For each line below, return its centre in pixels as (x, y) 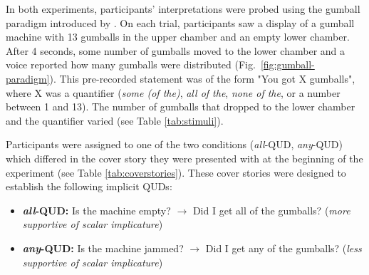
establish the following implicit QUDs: (89, 186)
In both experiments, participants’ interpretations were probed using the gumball (183, 9)
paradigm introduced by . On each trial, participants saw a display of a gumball (180, 22)
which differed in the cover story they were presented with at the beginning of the (184, 158)
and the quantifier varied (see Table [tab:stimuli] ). (115, 120)
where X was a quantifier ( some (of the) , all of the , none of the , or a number (173, 92)
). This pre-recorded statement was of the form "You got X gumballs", (202, 78)
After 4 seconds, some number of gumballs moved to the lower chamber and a (176, 50)
